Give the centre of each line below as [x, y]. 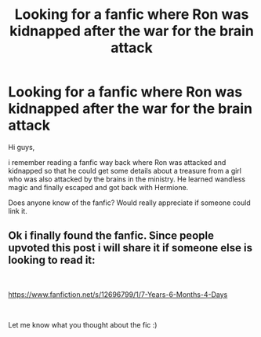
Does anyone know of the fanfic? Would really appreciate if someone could [129, 203]
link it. [18, 211]
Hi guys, [22, 147]
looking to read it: [52, 260]
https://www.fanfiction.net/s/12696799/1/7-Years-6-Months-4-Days [118, 294]
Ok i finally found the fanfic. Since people [111, 236]
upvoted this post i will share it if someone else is [130, 248]
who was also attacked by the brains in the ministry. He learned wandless [127, 179]
